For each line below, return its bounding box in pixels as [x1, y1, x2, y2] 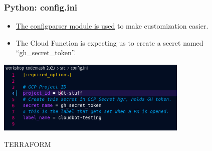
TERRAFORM [4, 139, 51, 149]
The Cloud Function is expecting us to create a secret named [16, 37, 203, 48]
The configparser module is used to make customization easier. [16, 21, 208, 31]
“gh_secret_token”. [16, 47, 76, 58]
